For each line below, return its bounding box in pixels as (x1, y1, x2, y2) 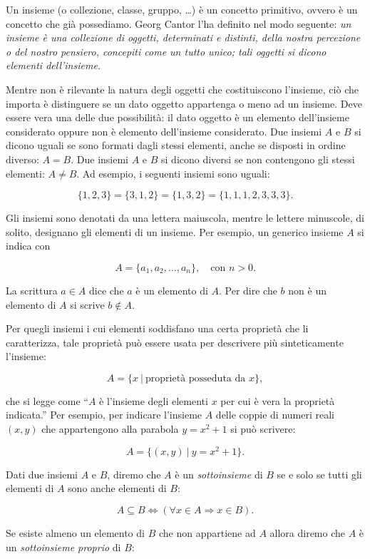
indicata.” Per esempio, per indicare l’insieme (6, 407, 202, 422)
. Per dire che (219, 282, 277, 297)
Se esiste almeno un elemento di (6, 525, 145, 540)
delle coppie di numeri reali (215, 407, 334, 422)
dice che (89, 282, 124, 297)
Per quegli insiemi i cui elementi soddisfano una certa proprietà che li (6, 321, 309, 336)
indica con (6, 238, 51, 253)
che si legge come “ (6, 393, 88, 408)
